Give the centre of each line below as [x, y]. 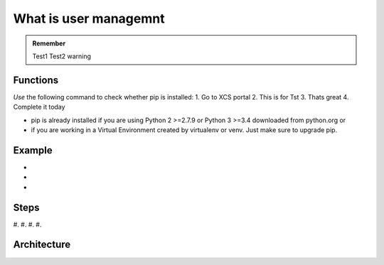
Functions [36, 80]
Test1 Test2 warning [62, 56]
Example [33, 150]
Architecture [42, 245]
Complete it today [39, 107]
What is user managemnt [89, 18]
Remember [49, 43]
